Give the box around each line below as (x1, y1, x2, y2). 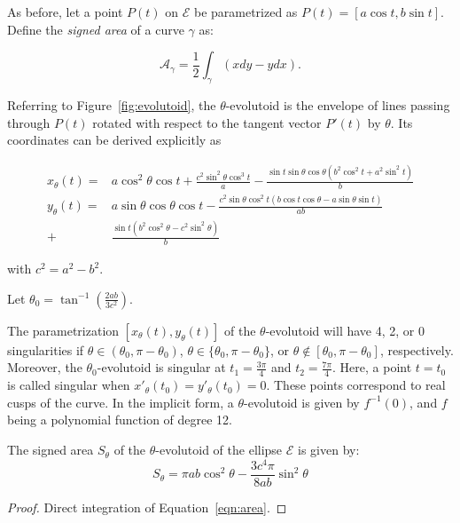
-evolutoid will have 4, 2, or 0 (265, 321, 425, 339)
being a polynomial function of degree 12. (7, 410, 233, 429)
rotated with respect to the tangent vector (92, 113, 322, 131)
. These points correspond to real (266, 376, 446, 394)
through (7, 113, 51, 131)
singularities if (7, 340, 84, 359)
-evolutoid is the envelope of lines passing (225, 95, 450, 114)
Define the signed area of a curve (7, 20, 184, 38)
